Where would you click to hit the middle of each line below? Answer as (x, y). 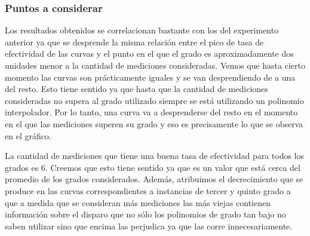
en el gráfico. (28, 135)
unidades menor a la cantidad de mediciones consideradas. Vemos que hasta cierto (155, 65)
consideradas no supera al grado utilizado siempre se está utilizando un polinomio (154, 100)
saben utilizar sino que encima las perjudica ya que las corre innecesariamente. (149, 226)
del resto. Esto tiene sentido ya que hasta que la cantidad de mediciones (136, 89)
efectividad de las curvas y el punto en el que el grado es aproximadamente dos (149, 53)
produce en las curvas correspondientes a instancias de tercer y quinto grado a (148, 190)
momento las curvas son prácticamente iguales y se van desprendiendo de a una (150, 77)
